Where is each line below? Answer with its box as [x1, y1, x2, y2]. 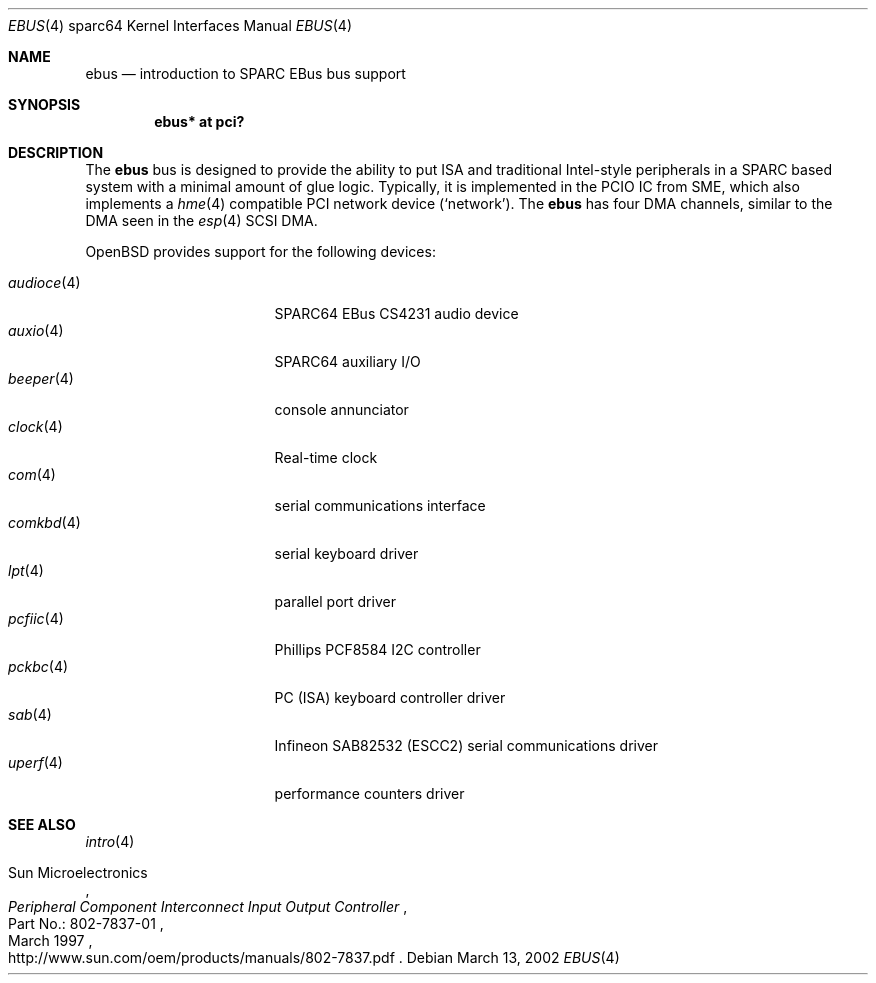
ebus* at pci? [154, 113, 245, 130]
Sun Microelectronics [8, 864, 148, 881]
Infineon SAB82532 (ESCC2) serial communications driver [274, 737, 658, 754]
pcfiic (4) [8, 610, 64, 627]
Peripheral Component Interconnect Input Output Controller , [8, 898, 408, 915]
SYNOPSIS [8, 96, 81, 113]
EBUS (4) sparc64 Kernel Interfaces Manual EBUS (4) [8, 17, 353, 34]
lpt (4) [8, 562, 44, 579]
